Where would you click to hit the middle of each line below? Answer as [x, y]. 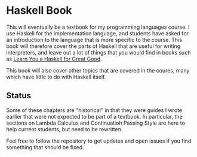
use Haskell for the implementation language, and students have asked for [98, 33]
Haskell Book [39, 10]
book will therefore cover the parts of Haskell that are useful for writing [93, 46]
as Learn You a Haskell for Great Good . [54, 59]
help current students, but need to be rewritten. [64, 129]
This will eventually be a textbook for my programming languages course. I [98, 27]
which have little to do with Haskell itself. [56, 77]
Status [19, 96]
